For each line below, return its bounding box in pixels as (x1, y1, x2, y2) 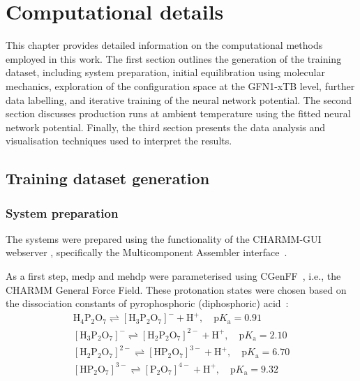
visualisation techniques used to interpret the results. (6, 133, 232, 148)
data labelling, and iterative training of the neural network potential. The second (6, 92, 352, 107)
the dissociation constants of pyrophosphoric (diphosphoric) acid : (6, 296, 289, 311)
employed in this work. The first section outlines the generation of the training (6, 51, 342, 66)
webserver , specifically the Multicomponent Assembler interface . (6, 245, 287, 260)
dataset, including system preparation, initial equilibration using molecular (6, 65, 325, 80)
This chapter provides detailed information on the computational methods (6, 38, 323, 52)
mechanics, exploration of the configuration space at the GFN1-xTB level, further (6, 78, 355, 93)
